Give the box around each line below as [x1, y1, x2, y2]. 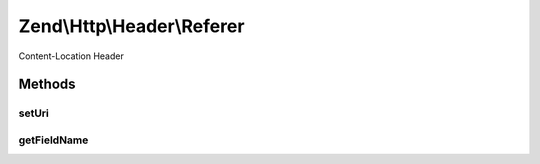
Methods [18, 76, 76, 93]
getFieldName [18, 133, 89, 147]
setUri [18, 106, 50, 120]
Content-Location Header [18, 50, 124, 62]
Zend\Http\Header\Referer [18, 15, 245, 37]
